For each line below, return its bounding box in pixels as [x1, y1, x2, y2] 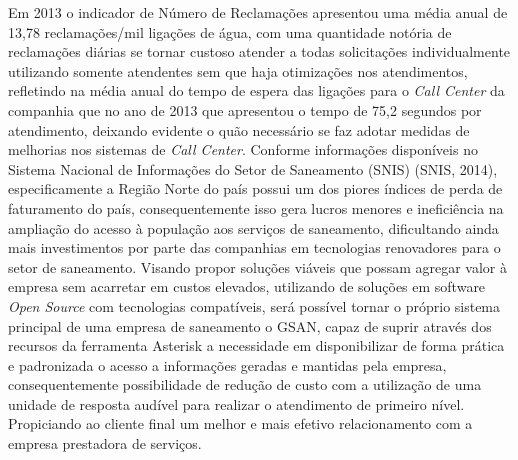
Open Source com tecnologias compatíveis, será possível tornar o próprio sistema [8, 295, 501, 316]
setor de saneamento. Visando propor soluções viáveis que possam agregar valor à [8, 256, 507, 277]
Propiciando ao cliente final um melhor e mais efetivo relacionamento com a [8, 413, 473, 434]
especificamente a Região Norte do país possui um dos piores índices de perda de [8, 178, 503, 199]
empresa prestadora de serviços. [8, 433, 202, 454]
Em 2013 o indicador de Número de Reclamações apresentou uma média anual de [8, 2, 508, 22]
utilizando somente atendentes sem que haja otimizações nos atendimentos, [8, 60, 468, 81]
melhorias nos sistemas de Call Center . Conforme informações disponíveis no [8, 139, 478, 160]
